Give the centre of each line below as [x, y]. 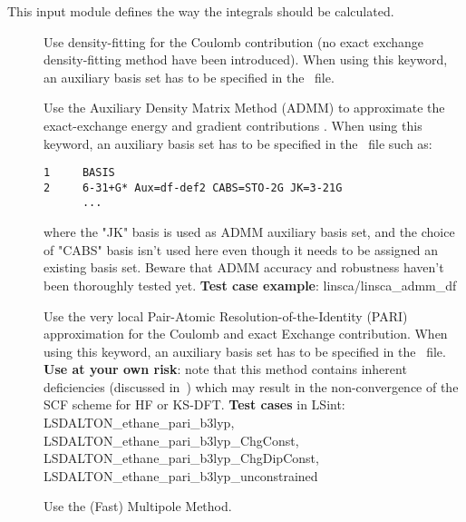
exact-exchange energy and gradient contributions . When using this [233, 125]
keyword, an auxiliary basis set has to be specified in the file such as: [238, 143]
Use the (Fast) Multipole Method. [138, 506]
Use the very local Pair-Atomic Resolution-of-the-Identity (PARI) [226, 315]
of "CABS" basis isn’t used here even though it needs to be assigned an [241, 249]
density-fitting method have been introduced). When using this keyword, [246, 59]
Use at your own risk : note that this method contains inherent [225, 369]
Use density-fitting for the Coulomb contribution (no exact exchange [234, 41]
